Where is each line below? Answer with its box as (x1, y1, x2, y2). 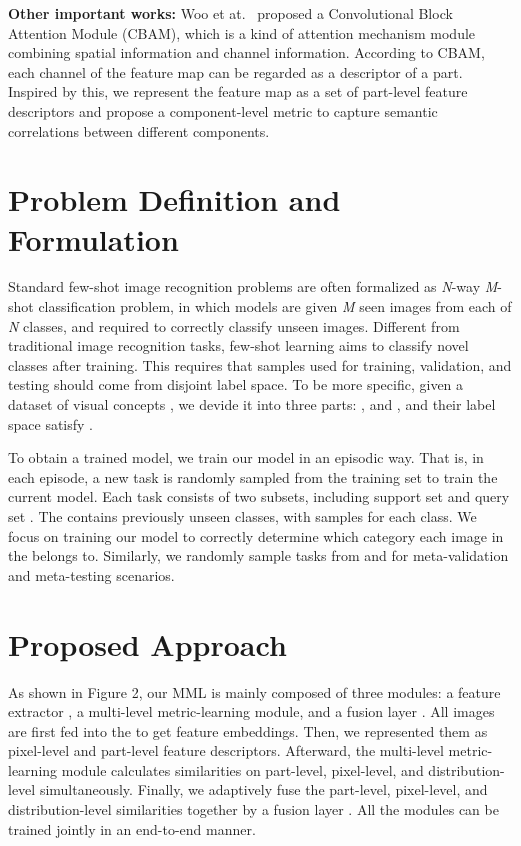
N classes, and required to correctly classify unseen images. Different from (8, 315, 460, 336)
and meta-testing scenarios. (8, 564, 175, 585)
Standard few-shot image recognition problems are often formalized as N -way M (8, 276, 498, 297)
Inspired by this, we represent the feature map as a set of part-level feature (8, 81, 468, 102)
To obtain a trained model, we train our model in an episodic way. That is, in (8, 447, 484, 468)
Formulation (8, 218, 179, 259)
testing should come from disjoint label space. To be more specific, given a (8, 374, 464, 395)
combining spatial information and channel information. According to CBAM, (8, 42, 485, 63)
